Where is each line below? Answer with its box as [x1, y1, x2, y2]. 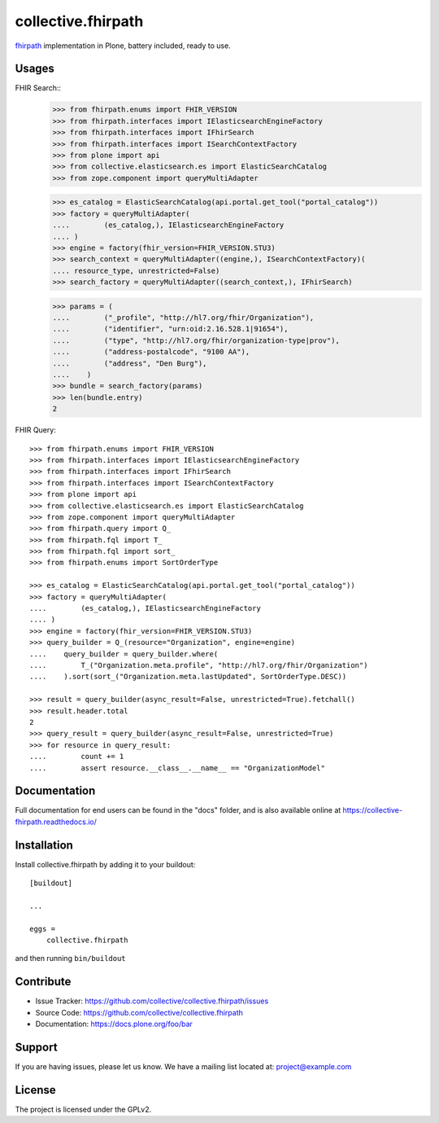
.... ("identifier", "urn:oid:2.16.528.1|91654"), [52, 324, 289, 334]
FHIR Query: [15, 425, 56, 435]
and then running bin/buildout [15, 954, 126, 963]
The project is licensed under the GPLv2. [15, 1104, 152, 1114]
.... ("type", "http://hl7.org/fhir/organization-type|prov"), [52, 336, 341, 345]
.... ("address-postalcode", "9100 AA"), [52, 347, 250, 357]
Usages [15, 62, 54, 76]
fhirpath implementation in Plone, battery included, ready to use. [15, 41, 231, 50]
